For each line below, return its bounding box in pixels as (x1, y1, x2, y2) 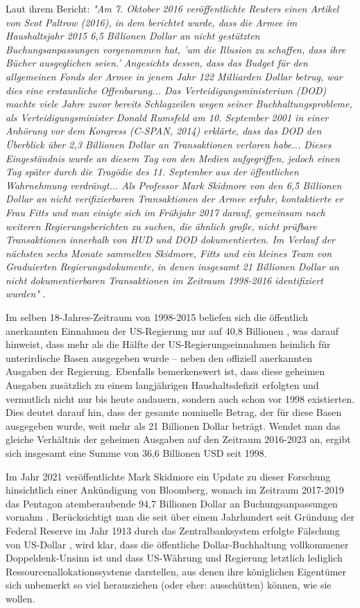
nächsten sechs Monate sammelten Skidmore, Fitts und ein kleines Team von (6, 245, 332, 260)
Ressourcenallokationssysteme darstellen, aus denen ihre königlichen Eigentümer (6, 564, 347, 578)
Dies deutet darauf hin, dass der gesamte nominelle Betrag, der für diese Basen (6, 405, 342, 419)
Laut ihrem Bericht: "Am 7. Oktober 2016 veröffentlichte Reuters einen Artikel (6, 1, 339, 15)
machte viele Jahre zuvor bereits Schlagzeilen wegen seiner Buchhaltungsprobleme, (6, 96, 352, 111)
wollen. (6, 591, 35, 605)
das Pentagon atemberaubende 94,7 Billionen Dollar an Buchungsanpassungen (6, 496, 338, 510)
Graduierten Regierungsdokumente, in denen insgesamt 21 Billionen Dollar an (6, 259, 339, 274)
